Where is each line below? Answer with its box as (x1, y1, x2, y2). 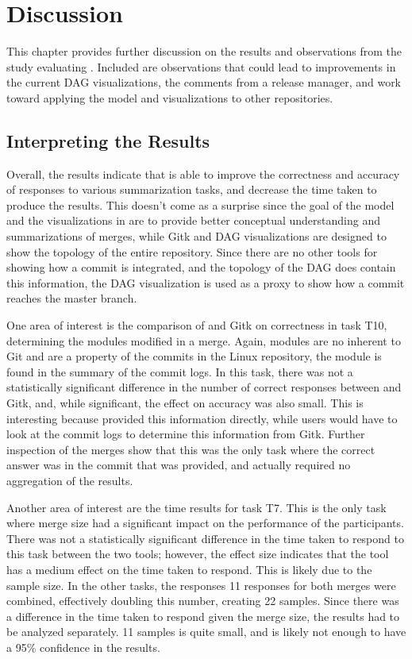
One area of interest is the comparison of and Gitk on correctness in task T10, (6, 317, 387, 333)
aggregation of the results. (6, 472, 133, 488)
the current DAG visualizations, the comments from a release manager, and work (6, 74, 402, 91)
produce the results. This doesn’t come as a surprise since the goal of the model (6, 196, 395, 213)
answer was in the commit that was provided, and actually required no (6, 457, 351, 473)
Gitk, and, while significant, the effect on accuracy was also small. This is (6, 395, 364, 411)
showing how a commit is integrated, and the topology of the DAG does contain (6, 259, 396, 276)
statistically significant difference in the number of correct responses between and (6, 379, 402, 395)
